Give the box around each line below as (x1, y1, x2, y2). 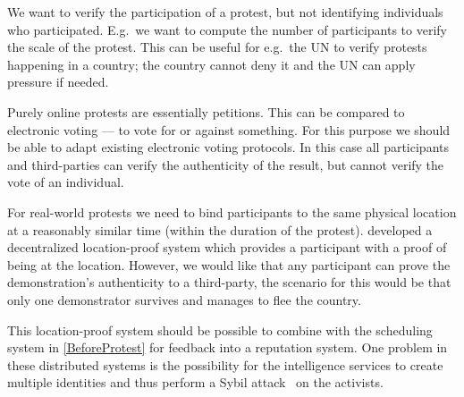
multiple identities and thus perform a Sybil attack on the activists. (7, 373, 384, 392)
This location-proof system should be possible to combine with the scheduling (7, 320, 433, 339)
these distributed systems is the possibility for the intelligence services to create (7, 355, 443, 374)
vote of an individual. (7, 173, 124, 191)
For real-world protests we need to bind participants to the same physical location (7, 202, 457, 221)
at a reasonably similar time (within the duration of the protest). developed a (7, 220, 433, 239)
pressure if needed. (7, 72, 109, 91)
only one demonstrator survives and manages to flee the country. (7, 290, 361, 308)
